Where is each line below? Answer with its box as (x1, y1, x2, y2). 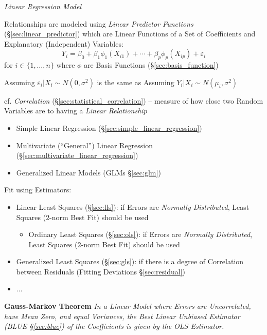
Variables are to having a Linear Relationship (4, 105, 147, 116)
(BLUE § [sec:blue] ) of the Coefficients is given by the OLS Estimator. (4, 321, 224, 331)
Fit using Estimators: (4, 184, 72, 195)
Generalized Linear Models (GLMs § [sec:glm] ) (16, 167, 161, 178)
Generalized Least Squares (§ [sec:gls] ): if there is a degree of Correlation (16, 256, 244, 267)
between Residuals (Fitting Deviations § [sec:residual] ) (16, 266, 186, 277)
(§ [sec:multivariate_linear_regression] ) (16, 150, 138, 161)
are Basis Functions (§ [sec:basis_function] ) (84, 60, 219, 70)
